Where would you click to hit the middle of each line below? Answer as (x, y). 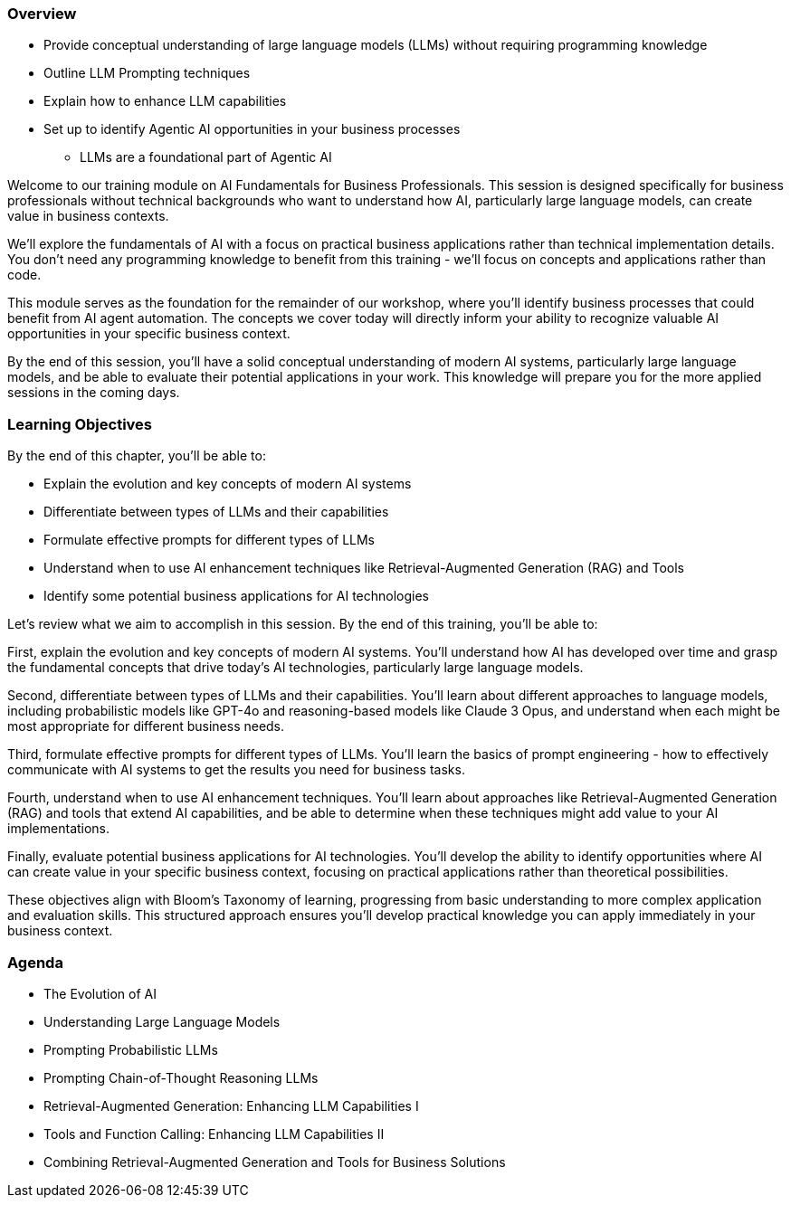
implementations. (59, 829)
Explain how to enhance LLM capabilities (165, 101)
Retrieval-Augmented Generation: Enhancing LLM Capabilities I (231, 1105)
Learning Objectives (80, 424)
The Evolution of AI (100, 993)
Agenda (35, 962)
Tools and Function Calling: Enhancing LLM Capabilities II (214, 1134)
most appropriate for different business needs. (146, 726)
